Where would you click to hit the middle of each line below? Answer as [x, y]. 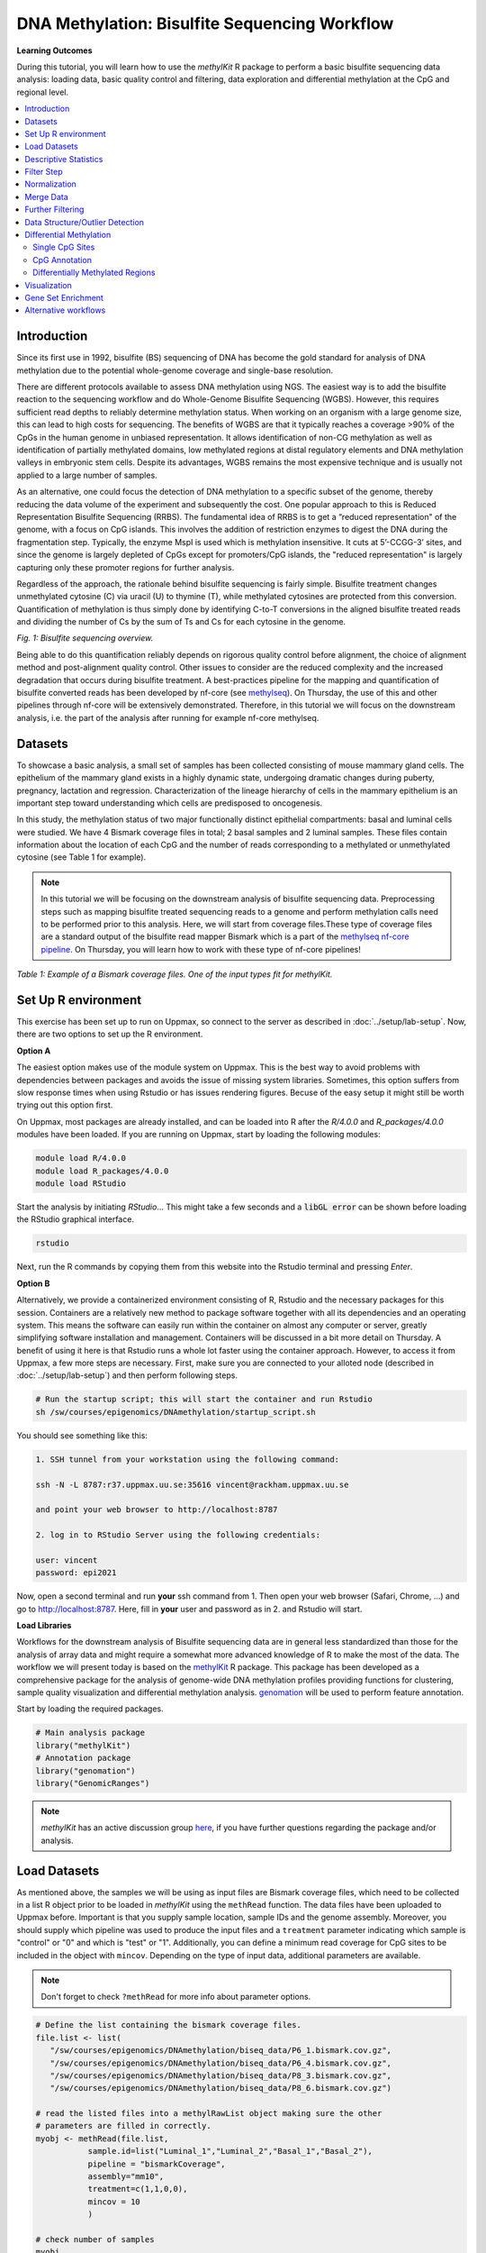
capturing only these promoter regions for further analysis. [126, 567]
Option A [34, 1051]
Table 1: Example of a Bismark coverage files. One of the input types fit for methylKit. [175, 974]
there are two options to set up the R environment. [110, 1034]
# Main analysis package [90, 1733]
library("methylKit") [83, 1745]
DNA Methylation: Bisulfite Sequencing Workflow [205, 23]
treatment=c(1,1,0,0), [138, 2189]
